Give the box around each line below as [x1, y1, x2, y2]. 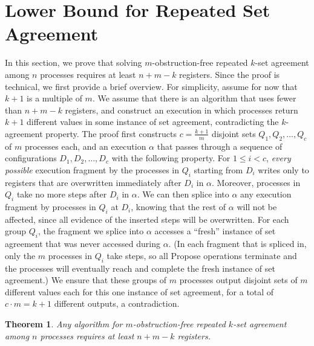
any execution [240, 188, 292, 200]
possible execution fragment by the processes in [5, 163, 179, 176]
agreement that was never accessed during [5, 237, 160, 250]
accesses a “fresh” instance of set [154, 225, 276, 237]
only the [5, 249, 36, 261]
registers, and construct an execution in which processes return [65, 103, 298, 116]
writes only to [258, 163, 309, 176]
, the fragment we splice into [38, 225, 144, 237]
